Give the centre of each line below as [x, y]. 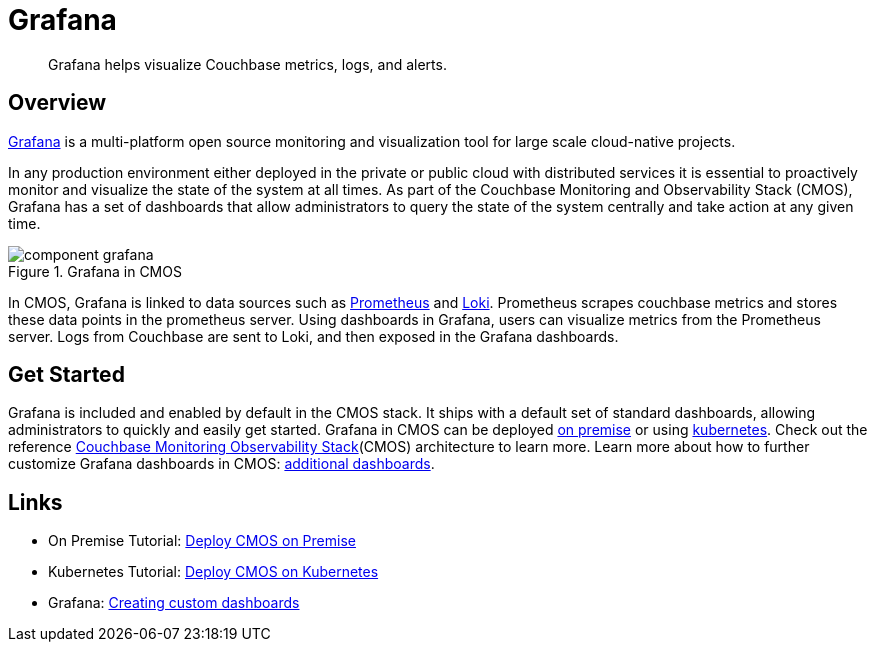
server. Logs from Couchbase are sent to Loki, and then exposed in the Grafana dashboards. [313, 336]
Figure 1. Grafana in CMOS [95, 271]
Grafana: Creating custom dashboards [174, 603]
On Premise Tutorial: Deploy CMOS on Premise [202, 541]
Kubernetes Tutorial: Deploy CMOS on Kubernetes [213, 572]
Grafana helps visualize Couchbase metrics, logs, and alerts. [247, 64]
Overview [57, 103]
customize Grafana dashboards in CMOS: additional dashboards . [221, 464]
